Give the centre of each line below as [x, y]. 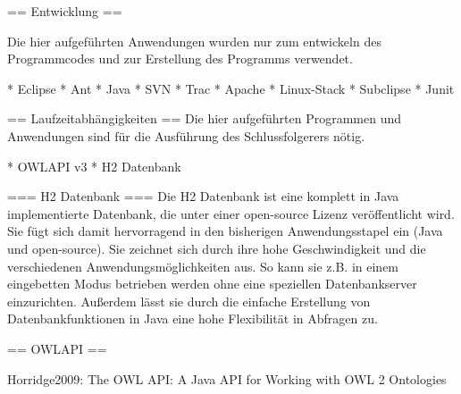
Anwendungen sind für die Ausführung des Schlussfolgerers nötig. [186, 135]
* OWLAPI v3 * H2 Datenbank [94, 166]
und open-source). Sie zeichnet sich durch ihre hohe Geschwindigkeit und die [217, 248]
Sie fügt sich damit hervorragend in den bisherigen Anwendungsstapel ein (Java [225, 231]
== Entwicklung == [65, 11]
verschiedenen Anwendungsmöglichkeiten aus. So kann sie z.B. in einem [203, 266]
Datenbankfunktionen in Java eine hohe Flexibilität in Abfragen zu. [193, 319]
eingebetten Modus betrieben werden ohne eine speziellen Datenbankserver [212, 284]
